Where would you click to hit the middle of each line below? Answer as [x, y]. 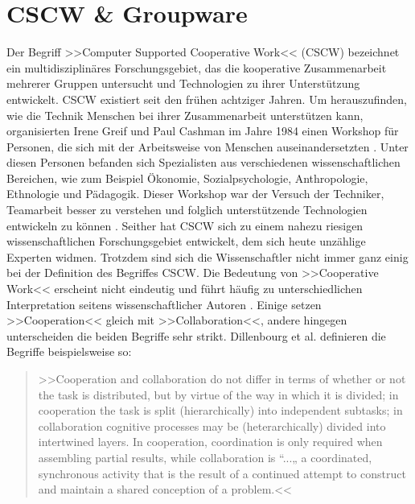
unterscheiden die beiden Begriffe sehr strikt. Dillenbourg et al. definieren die [196, 335]
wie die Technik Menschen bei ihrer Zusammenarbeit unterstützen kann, [185, 115]
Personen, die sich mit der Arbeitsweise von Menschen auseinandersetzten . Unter [207, 146]
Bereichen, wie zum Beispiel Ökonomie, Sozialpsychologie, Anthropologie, [187, 178]
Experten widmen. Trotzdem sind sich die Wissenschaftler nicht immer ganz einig [207, 256]
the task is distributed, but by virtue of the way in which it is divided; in [218, 394]
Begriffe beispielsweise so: [69, 351]
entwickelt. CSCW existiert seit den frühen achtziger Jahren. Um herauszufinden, [207, 99]
